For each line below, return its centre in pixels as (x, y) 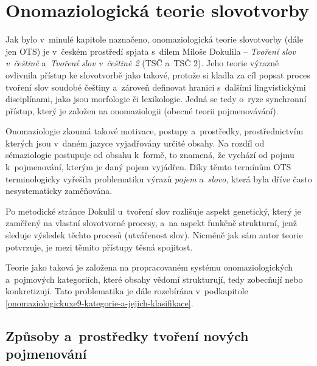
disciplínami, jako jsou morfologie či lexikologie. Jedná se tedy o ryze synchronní (156, 99)
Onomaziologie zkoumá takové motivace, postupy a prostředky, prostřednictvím (155, 131)
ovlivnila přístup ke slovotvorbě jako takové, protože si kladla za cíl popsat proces (158, 74)
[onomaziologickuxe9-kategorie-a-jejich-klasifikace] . (99, 303)
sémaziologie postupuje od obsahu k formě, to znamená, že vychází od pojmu (150, 155)
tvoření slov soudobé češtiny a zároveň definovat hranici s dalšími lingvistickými (156, 87)
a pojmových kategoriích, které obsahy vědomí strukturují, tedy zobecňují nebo (154, 279)
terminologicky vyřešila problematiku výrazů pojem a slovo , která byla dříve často (159, 178)
